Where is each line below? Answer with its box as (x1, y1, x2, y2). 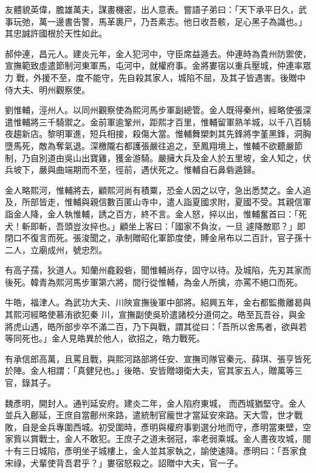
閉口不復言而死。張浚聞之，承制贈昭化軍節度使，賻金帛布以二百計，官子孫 (5, 231, 303, 244)
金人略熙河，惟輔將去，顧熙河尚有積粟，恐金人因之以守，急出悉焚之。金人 (5, 183, 303, 196)
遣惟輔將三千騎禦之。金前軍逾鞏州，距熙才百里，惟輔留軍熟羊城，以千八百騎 (5, 115, 311, 128)
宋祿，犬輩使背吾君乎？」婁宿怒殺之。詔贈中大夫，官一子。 (5, 456, 243, 469)
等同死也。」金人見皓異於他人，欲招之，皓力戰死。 (5, 332, 205, 345)
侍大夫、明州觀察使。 (5, 83, 90, 96)
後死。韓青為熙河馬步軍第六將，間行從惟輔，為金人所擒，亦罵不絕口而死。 (5, 275, 303, 288)
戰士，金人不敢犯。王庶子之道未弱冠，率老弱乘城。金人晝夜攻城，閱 (38, 432, 311, 445)
